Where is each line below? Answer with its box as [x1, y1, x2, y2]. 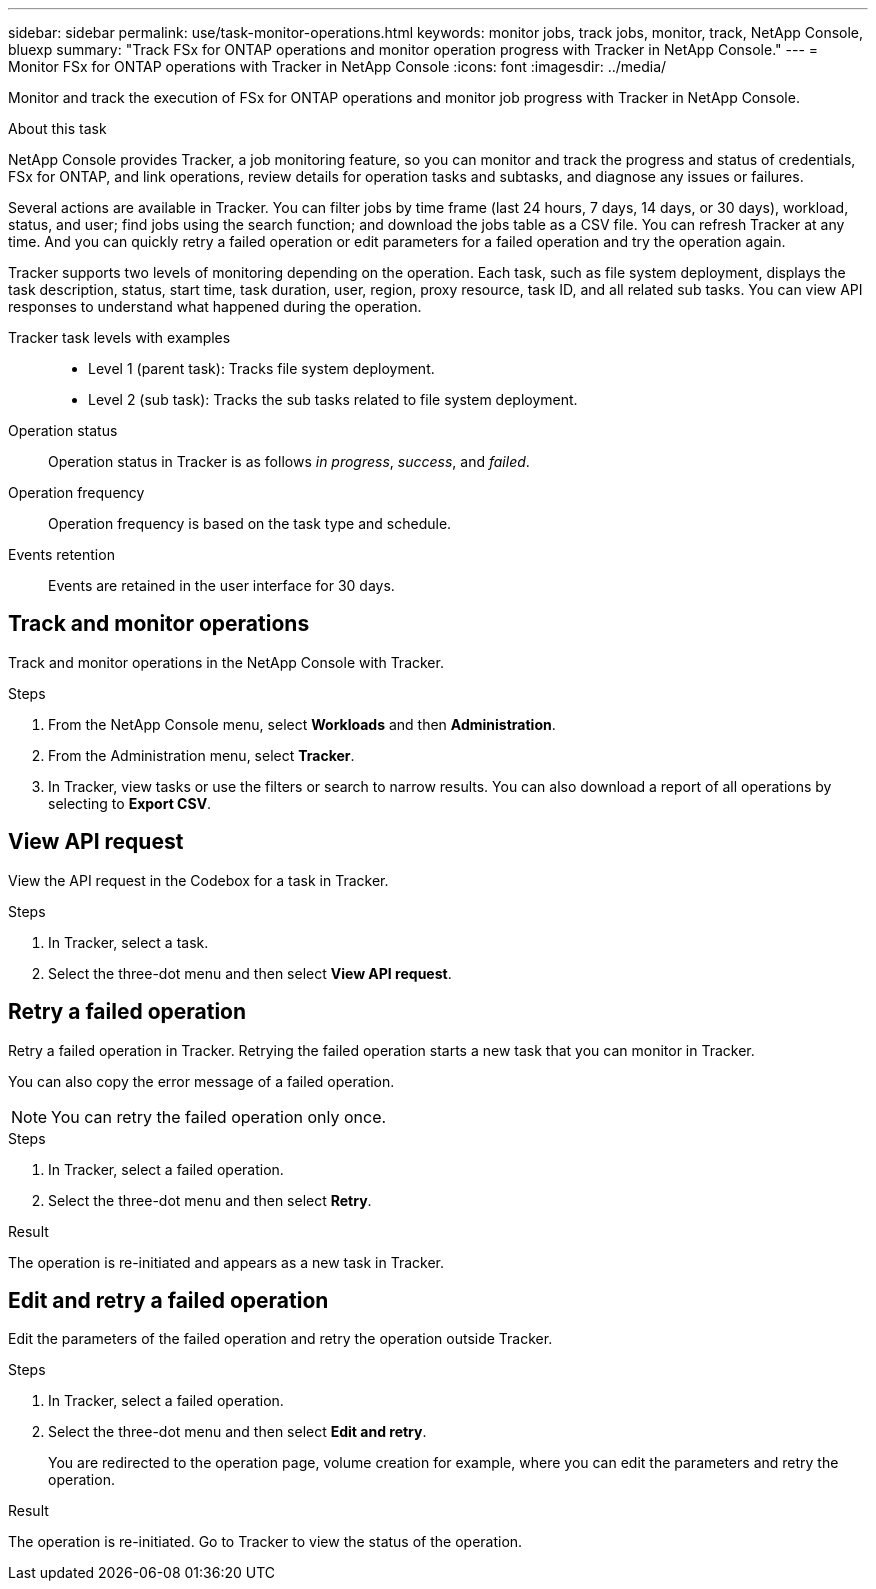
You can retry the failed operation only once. [51, 1106, 387, 1127]
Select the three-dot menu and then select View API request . [48, 964, 452, 982]
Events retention [8, 546, 115, 563]
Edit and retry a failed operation [8, 1287, 329, 1313]
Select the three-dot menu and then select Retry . [48, 1191, 372, 1209]
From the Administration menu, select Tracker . [48, 746, 355, 764]
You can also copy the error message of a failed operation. [8, 1072, 395, 1090]
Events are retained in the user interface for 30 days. [48, 577, 395, 594]
